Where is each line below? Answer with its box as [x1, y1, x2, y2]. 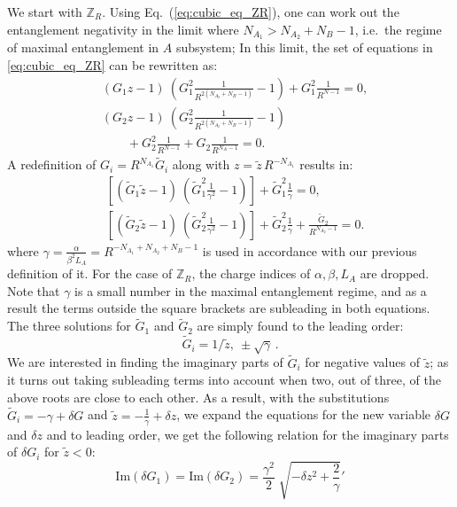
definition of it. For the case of [7, 264, 173, 283]
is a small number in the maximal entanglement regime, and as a [74, 281, 427, 300]
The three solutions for [7, 316, 131, 335]
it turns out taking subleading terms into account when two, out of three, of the [7, 370, 441, 389]
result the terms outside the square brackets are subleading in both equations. [7, 299, 430, 317]
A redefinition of [7, 155, 97, 174]
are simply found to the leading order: [197, 316, 404, 335]
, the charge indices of [191, 264, 311, 283]
